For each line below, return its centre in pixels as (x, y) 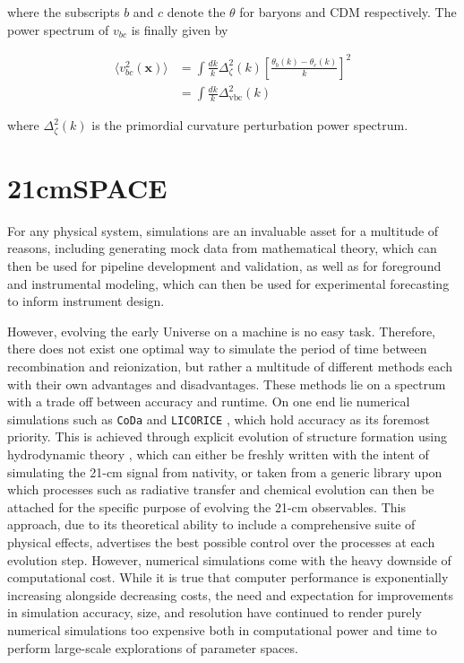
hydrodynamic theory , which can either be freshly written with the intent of (218, 454)
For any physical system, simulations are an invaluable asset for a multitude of (223, 230)
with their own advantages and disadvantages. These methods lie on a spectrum (227, 384)
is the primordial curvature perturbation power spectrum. (250, 125)
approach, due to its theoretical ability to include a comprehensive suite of (211, 524)
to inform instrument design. (86, 301)
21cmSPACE (87, 187)
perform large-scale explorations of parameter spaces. (153, 647)
